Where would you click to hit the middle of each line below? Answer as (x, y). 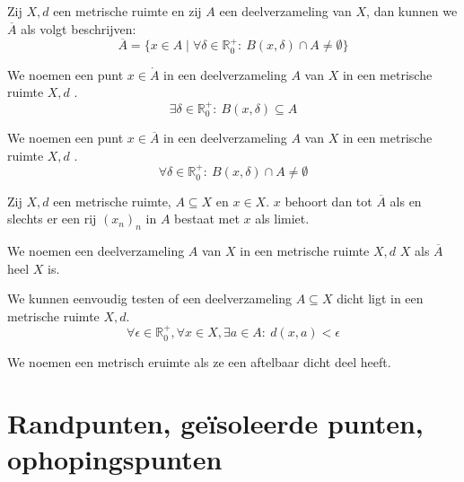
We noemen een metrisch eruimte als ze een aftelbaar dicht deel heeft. (199, 361)
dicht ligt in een (380, 298)
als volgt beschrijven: (79, 28)
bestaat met (207, 219)
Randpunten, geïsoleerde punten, (215, 423)
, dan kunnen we (412, 11)
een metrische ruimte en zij (127, 11)
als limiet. (282, 219)
